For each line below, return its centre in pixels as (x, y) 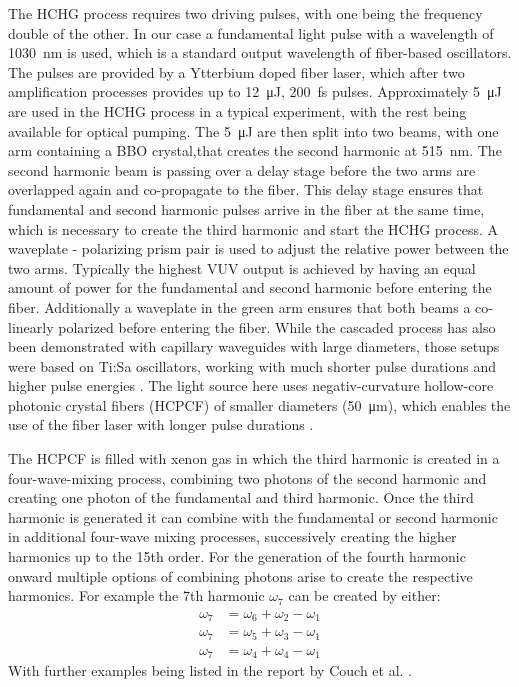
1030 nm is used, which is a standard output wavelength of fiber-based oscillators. (260, 52)
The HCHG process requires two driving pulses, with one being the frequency (245, 13)
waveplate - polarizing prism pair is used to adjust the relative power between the (258, 248)
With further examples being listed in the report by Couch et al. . (210, 670)
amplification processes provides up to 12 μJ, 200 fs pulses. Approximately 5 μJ (255, 91)
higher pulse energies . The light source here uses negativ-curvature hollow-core (251, 385)
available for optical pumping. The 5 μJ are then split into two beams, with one (253, 130)
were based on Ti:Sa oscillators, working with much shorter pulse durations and (252, 365)
